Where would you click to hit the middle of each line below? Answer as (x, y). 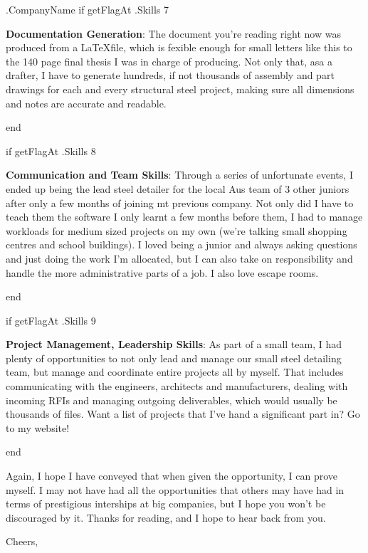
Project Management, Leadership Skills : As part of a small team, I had (174, 344)
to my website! (38, 427)
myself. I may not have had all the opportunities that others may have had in (175, 489)
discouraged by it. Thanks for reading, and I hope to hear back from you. (166, 517)
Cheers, (22, 541)
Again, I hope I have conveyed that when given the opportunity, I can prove (172, 476)
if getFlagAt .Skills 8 (51, 151)
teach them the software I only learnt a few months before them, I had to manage (184, 217)
